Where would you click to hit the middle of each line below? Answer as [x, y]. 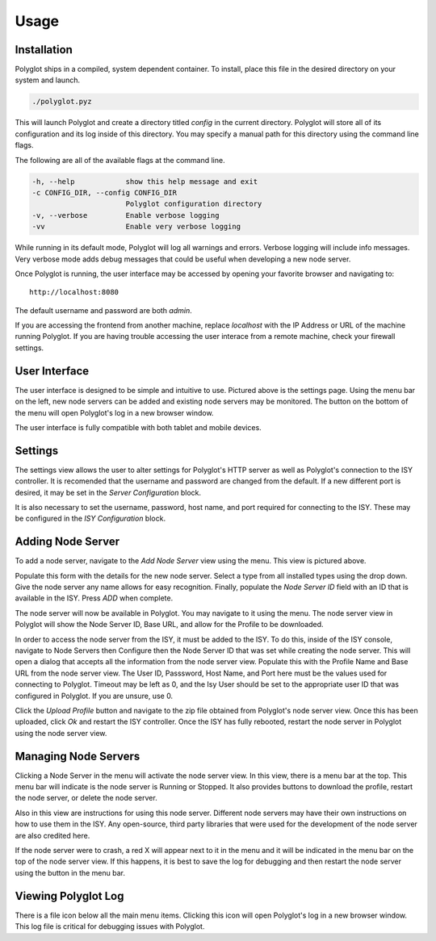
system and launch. [48, 80]
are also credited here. [52, 835]
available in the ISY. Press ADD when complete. [94, 598]
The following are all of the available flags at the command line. [120, 160]
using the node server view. [61, 733]
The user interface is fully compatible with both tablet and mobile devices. [138, 427]
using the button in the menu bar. [70, 872]
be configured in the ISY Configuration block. [90, 519]
